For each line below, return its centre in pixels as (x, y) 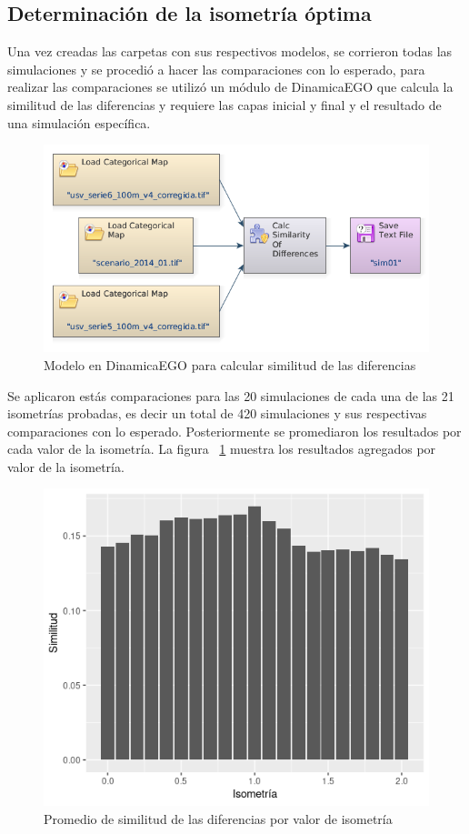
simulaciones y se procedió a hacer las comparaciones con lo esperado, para (216, 69)
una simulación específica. (79, 122)
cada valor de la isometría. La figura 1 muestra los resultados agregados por (222, 449)
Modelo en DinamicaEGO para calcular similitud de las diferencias (230, 364)
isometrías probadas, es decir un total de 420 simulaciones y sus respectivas (217, 413)
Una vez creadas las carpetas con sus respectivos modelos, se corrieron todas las (230, 51)
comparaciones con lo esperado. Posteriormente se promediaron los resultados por (234, 431)
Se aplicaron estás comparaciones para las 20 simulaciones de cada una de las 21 (231, 395)
